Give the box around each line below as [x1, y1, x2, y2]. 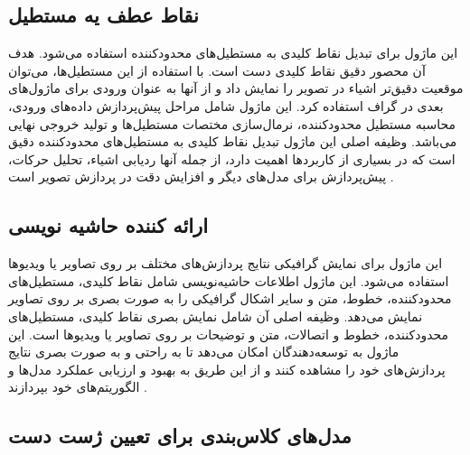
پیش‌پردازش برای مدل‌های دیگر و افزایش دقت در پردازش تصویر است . [8, 167, 394, 186]
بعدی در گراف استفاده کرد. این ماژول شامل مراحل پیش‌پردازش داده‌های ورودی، [8, 96, 444, 115]
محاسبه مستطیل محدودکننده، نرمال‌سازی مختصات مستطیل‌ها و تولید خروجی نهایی [8, 114, 456, 133]
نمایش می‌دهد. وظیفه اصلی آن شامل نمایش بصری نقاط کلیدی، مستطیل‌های [8, 306, 423, 325]
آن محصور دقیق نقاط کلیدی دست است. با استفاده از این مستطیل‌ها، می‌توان [8, 60, 426, 79]
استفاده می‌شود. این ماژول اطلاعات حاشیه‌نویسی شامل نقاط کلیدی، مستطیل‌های [8, 271, 449, 290]
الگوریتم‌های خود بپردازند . [8, 377, 147, 396]
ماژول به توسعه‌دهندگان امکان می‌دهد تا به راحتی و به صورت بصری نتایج [8, 342, 399, 361]
